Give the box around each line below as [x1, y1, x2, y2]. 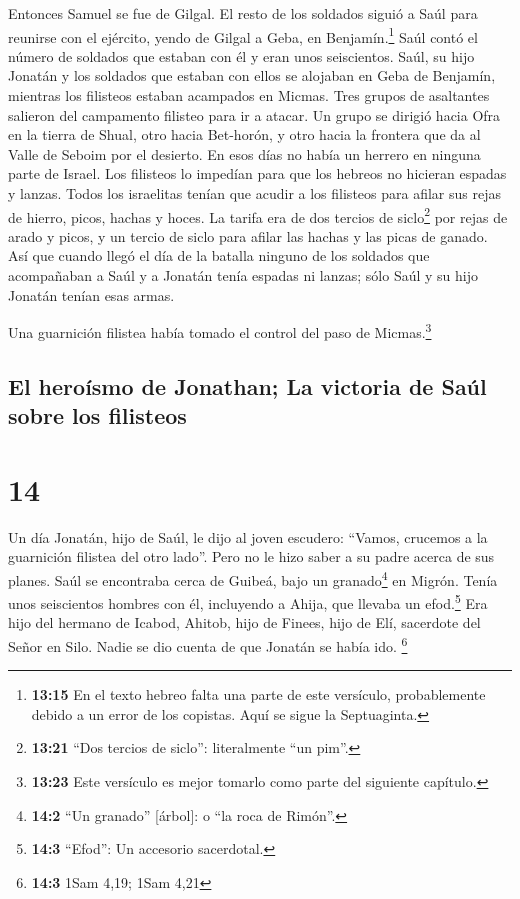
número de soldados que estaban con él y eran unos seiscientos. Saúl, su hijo [8, 45, 475, 66]
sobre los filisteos [8, 400, 187, 431]
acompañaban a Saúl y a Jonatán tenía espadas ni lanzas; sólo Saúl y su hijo [8, 265, 478, 286]
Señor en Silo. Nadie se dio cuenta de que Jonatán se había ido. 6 [8, 633, 408, 656]
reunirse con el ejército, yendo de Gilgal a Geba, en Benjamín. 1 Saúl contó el [8, 23, 478, 47]
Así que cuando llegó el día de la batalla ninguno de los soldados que [8, 245, 430, 266]
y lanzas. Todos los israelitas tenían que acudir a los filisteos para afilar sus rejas [8, 183, 501, 203]
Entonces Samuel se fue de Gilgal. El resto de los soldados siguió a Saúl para [8, 3, 478, 23]
